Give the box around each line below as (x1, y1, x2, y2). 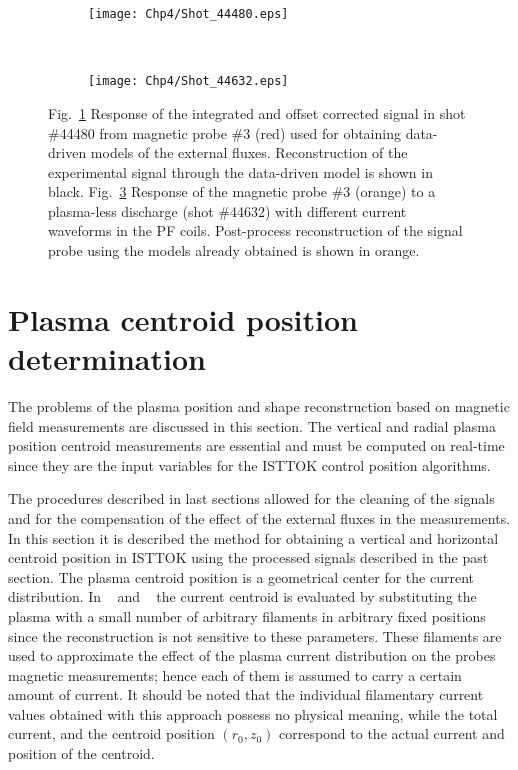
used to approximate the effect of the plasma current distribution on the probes (8, 645, 496, 666)
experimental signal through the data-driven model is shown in (48, 161, 433, 182)
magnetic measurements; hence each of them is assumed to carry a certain (8, 664, 462, 685)
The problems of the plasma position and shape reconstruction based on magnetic (8, 395, 510, 416)
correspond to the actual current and (278, 723, 505, 744)
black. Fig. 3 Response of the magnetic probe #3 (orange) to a (48, 181, 436, 202)
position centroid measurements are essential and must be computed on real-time (8, 435, 505, 456)
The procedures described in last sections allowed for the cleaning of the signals (8, 488, 495, 509)
